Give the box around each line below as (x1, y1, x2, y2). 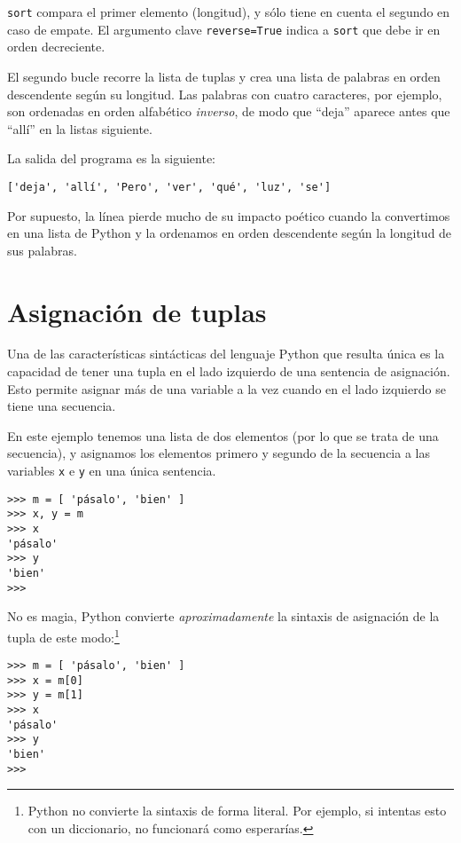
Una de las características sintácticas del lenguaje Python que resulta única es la (7, 344, 445, 363)
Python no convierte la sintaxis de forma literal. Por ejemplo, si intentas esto (27, 801, 447, 820)
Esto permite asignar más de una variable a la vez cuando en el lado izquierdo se (7, 379, 446, 398)
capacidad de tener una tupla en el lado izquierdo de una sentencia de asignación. (7, 362, 450, 381)
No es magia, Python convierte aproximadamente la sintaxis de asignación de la (7, 607, 440, 626)
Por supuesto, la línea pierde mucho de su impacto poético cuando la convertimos (7, 206, 450, 225)
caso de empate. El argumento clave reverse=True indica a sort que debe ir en (7, 20, 441, 38)
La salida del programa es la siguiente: (7, 149, 215, 168)
